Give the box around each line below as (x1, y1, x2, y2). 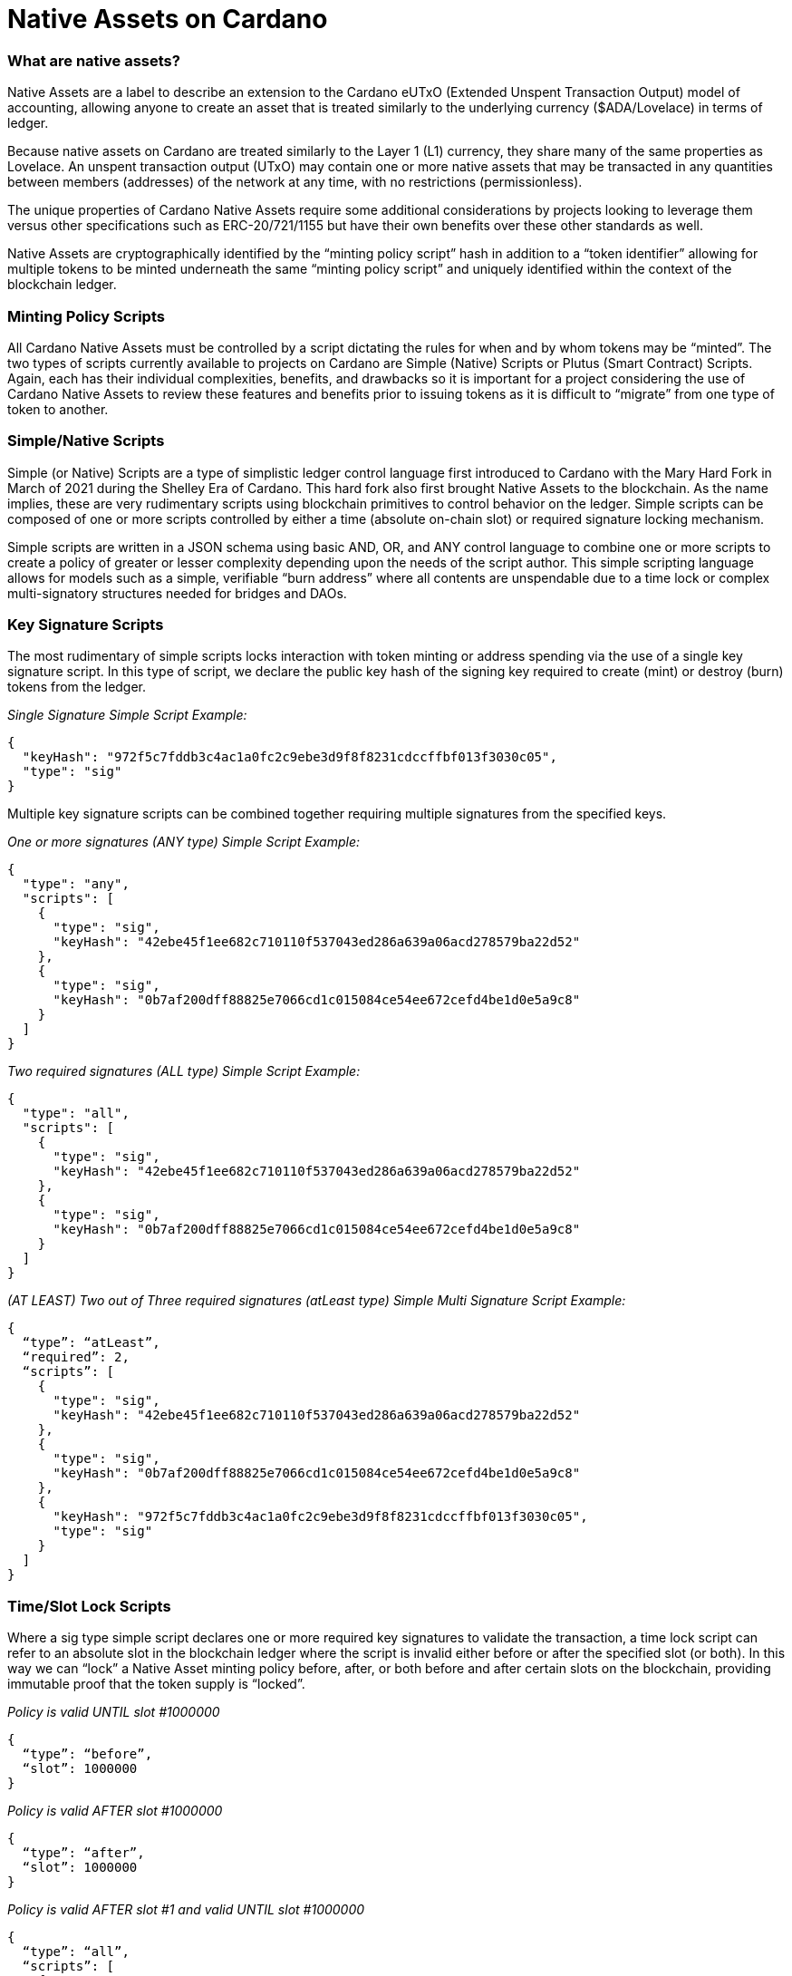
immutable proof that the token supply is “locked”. (7, 1676, 305, 1692)
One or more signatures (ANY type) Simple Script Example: (7, 834, 361, 850)
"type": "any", (22, 877, 130, 892)
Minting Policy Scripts (7, 306, 165, 325)
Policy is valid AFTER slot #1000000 (7, 1803, 223, 1819)
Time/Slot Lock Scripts (7, 1596, 171, 1615)
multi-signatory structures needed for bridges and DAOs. (7, 585, 347, 601)
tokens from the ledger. (7, 679, 147, 695)
